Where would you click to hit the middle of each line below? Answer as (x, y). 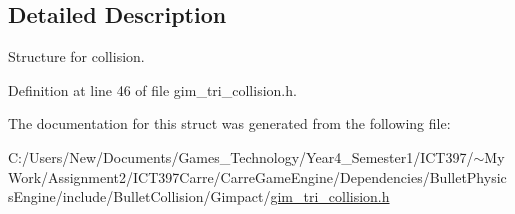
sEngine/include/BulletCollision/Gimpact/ (139, 196)
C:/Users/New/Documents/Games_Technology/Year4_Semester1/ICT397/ (241, 156)
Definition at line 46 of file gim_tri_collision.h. (152, 89)
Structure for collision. (76, 56)
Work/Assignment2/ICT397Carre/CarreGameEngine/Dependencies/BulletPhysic (257, 176)
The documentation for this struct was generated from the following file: (229, 123)
